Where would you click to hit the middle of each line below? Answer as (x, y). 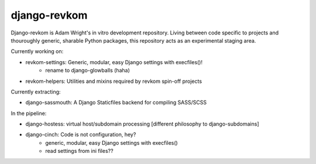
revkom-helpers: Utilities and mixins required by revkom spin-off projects (114, 81)
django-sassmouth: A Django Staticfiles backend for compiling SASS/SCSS (116, 103)
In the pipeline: (29, 113)
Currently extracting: (36, 92)
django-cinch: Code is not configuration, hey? (81, 135)
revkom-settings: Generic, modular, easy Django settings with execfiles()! (114, 62)
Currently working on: (37, 51)
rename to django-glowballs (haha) (87, 71)
